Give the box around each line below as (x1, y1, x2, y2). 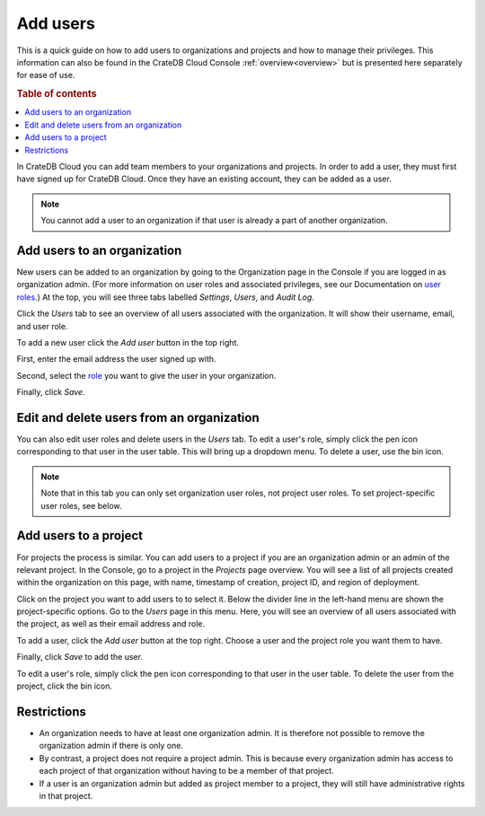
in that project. (39, 790, 93, 801)
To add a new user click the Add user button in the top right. (16, 337, 240, 347)
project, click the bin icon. (16, 680, 112, 691)
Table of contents (16, 88, 98, 101)
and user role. (16, 320, 68, 331)
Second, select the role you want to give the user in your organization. (16, 370, 277, 381)
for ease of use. (16, 70, 75, 81)
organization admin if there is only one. (39, 741, 184, 751)
